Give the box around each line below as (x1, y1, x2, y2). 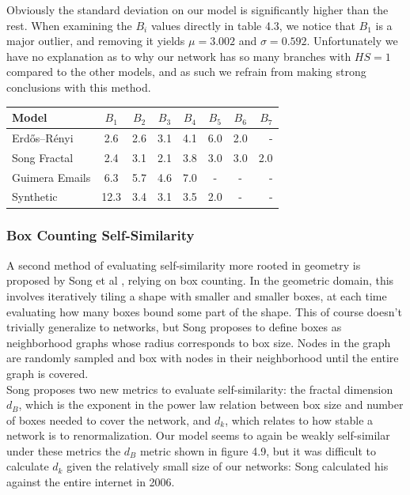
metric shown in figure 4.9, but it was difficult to (139, 442, 377, 459)
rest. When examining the (6, 17, 132, 33)
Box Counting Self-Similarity (6, 225, 195, 245)
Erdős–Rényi (12, 129, 74, 145)
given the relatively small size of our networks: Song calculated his (66, 458, 389, 474)
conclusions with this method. (6, 78, 151, 95)
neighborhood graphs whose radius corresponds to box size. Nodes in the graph (6, 334, 391, 350)
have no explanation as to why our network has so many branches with (6, 47, 351, 64)
